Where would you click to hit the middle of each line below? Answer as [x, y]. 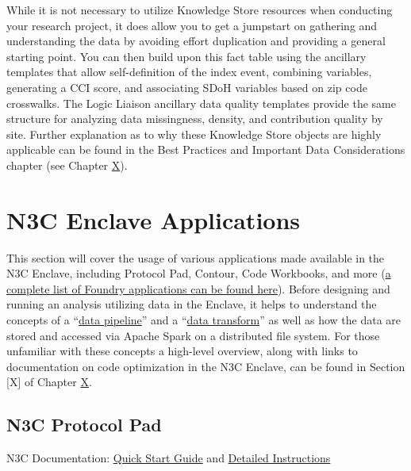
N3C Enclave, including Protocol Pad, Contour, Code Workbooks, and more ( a [199, 273]
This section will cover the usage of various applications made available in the [196, 257]
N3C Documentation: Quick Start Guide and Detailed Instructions [169, 458]
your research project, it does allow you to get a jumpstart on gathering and [192, 25]
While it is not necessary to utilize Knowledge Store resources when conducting [200, 10]
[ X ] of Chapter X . [49, 382]
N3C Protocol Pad [84, 425]
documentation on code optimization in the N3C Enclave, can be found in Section [206, 366]
